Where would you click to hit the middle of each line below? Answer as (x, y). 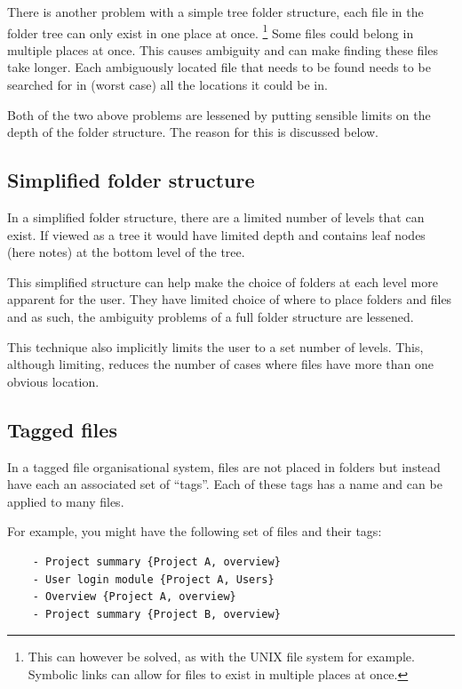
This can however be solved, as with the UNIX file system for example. (221, 657)
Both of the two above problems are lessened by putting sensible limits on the (219, 114)
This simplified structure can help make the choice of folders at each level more (223, 281)
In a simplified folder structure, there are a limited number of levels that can (216, 217)
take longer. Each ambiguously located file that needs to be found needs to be (219, 67)
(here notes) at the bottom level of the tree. (126, 252)
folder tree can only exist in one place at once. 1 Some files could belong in (211, 31)
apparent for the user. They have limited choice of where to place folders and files (230, 299)
